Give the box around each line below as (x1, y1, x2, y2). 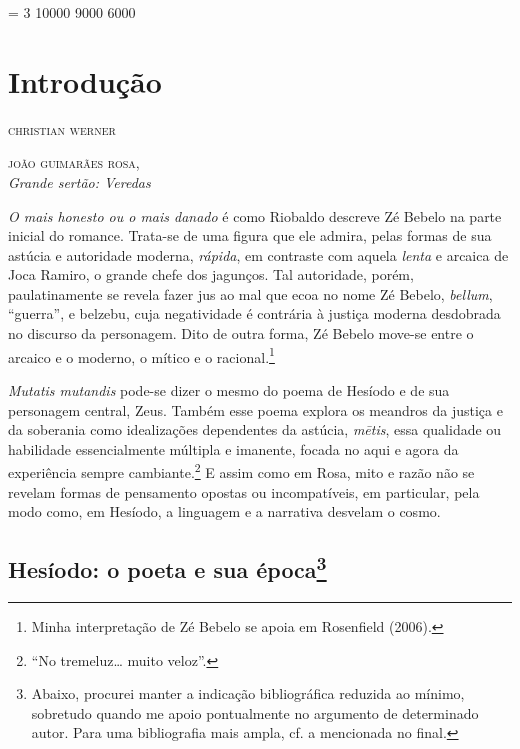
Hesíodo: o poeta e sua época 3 (8, 550, 327, 585)
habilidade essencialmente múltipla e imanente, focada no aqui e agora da (8, 438, 459, 459)
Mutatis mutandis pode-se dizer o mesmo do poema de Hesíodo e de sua (8, 379, 450, 400)
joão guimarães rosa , (8, 152, 140, 173)
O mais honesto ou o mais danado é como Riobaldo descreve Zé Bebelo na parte (8, 205, 502, 226)
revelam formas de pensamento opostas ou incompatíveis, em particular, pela (8, 481, 480, 502)
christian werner (8, 118, 116, 139)
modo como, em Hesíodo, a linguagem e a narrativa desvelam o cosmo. (8, 501, 441, 522)
